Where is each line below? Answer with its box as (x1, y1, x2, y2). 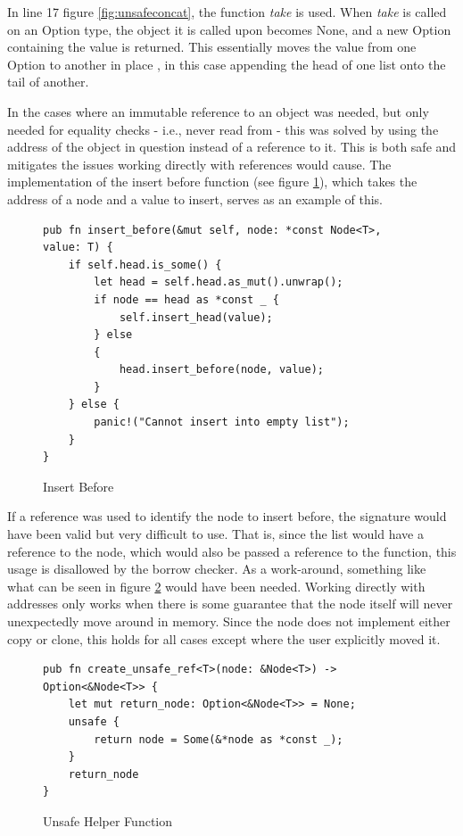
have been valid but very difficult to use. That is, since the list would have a (7, 525, 424, 543)
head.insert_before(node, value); (119, 363, 324, 377)
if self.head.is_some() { (68, 258, 222, 271)
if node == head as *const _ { (94, 293, 279, 306)
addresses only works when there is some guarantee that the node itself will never (7, 594, 453, 613)
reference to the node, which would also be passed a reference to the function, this (7, 542, 457, 560)
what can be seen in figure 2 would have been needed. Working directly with (7, 576, 426, 595)
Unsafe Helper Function (43, 811, 172, 830)
